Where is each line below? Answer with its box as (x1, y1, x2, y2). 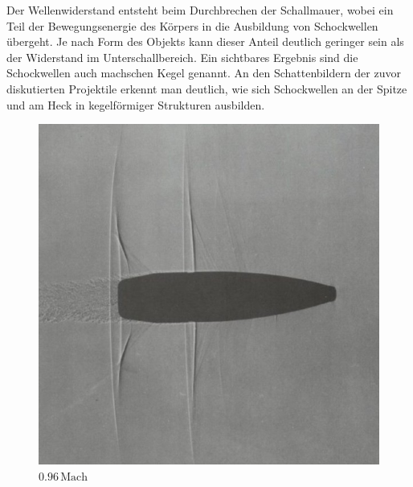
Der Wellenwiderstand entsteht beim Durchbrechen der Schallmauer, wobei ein (6, 2, 394, 18)
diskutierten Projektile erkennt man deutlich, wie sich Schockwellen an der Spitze (6, 80, 407, 97)
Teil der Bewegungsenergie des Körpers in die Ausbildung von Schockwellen (6, 17, 378, 34)
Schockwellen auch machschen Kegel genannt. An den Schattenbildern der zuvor (6, 64, 401, 81)
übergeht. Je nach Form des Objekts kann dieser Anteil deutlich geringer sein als (6, 33, 404, 50)
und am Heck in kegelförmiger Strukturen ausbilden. (6, 96, 265, 113)
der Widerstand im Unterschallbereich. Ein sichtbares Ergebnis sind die (6, 48, 358, 65)
